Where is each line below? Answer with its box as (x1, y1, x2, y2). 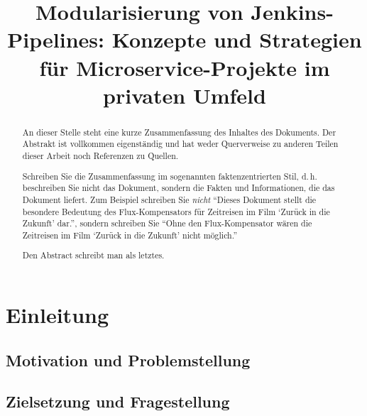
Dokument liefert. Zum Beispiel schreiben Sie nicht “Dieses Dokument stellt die (22, 193, 317, 205)
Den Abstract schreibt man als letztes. (22, 249, 165, 261)
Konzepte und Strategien (111, 25, 362, 54)
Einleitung (6, 300, 109, 329)
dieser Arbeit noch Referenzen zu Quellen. (22, 150, 179, 162)
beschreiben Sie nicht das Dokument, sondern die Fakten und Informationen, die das (22, 182, 335, 194)
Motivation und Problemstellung (6, 349, 251, 371)
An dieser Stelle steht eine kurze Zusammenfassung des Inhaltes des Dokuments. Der (22, 126, 336, 138)
